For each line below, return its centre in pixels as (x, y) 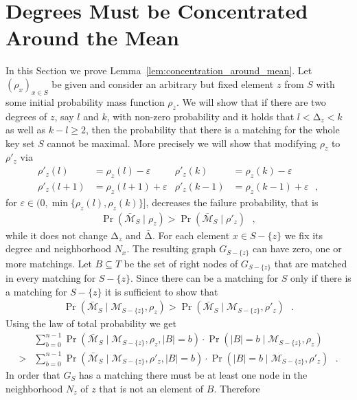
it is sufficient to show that (162, 291)
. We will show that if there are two (251, 101)
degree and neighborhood (59, 248)
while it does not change (57, 235)
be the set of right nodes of (181, 263)
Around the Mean (92, 37)
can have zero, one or (297, 248)
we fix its (304, 235)
